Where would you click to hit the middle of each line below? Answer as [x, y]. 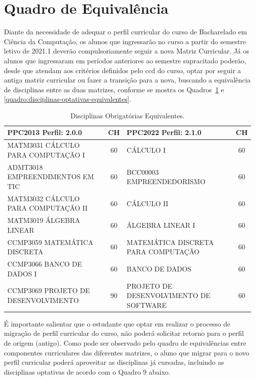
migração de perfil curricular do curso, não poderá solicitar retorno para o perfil [124, 333]
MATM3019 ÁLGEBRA [44, 220]
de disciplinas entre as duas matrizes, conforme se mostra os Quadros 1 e [114, 89]
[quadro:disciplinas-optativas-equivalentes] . [68, 99]
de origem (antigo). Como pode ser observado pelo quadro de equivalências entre [125, 343]
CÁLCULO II [148, 203]
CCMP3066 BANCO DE [45, 264]
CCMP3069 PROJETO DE [49, 290]
